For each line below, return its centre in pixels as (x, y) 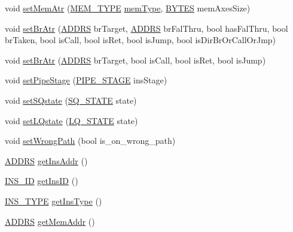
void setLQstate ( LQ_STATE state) (71, 120)
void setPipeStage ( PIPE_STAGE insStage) (86, 80)
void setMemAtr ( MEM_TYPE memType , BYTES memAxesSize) (128, 8)
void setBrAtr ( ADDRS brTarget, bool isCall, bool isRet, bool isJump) (135, 60)
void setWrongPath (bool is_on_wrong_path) (90, 141)
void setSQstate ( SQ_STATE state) (71, 100)
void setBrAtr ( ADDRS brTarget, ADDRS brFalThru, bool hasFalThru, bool (146, 28)
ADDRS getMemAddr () (50, 221)
